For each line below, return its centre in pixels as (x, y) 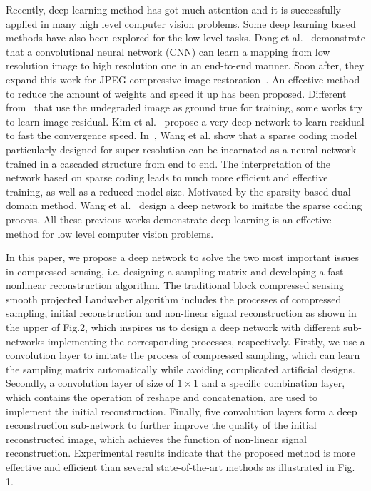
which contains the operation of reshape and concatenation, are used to (162, 397)
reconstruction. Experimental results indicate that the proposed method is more (181, 453)
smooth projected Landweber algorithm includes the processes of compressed (174, 299)
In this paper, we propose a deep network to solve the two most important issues (182, 257)
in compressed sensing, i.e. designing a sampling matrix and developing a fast (175, 271)
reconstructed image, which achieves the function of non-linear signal (156, 439)
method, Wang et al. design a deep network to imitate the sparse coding (202, 205)
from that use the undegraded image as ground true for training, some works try (184, 107)
